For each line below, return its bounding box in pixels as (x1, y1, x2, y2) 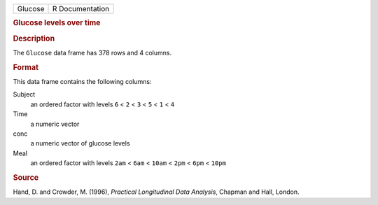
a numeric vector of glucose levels (30, 139, 130, 148)
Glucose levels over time (13, 18, 101, 28)
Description (13, 34, 55, 43)
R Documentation (52, 4, 110, 13)
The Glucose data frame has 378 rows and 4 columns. (13, 48, 171, 57)
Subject (13, 90, 35, 99)
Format (13, 62, 38, 72)
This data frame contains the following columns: (13, 77, 152, 85)
